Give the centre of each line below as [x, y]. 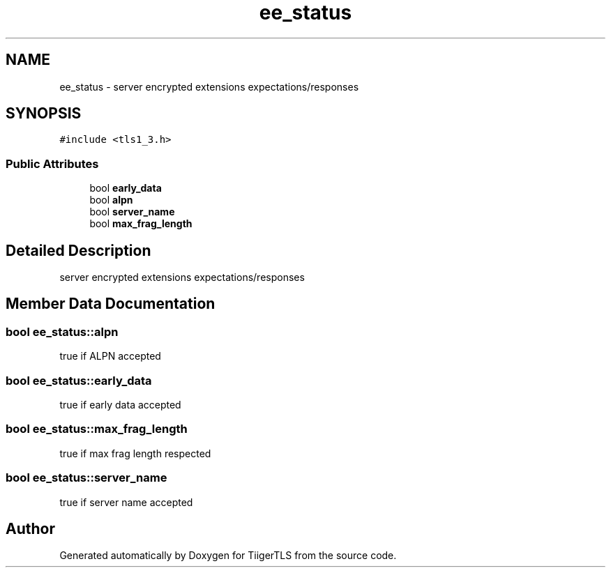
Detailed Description [78, 250]
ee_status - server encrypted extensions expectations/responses [209, 86]
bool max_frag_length [141, 224]
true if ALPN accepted [110, 356]
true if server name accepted [126, 502]
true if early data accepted [120, 405]
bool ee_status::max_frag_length [97, 429]
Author [30, 528]
